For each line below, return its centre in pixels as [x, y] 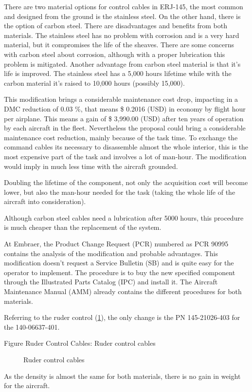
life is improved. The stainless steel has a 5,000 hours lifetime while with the [118, 73]
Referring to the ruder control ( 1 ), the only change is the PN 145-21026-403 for [122, 317]
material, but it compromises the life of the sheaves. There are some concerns [119, 45]
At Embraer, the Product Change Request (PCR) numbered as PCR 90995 [116, 244]
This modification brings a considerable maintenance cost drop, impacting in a [121, 99]
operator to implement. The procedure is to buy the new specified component [120, 272]
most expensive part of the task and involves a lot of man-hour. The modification [125, 156]
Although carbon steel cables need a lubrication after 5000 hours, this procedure [124, 217]
